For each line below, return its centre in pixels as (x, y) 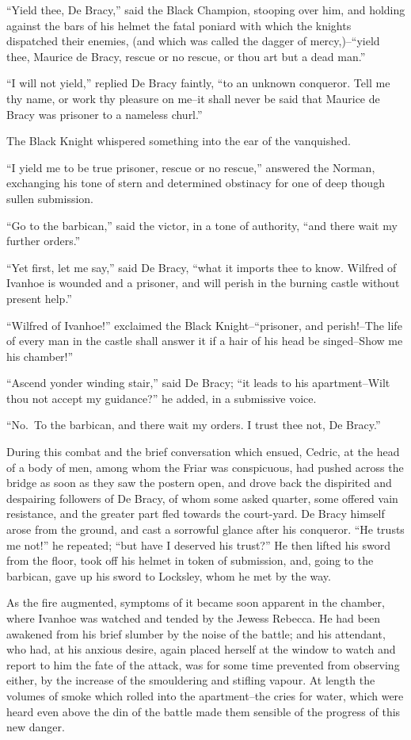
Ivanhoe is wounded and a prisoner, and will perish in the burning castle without (203, 283)
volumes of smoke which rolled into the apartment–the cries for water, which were (205, 695)
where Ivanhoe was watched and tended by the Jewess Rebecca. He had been (193, 618)
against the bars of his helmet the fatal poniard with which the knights (179, 25)
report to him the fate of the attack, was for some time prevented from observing (203, 664)
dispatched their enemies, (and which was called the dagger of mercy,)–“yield (193, 41)
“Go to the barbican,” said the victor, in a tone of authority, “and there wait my (202, 225)
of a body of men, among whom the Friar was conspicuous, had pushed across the (205, 467)
